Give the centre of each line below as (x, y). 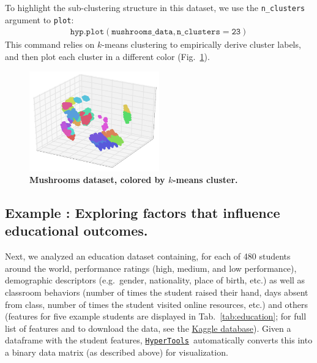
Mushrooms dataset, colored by (97, 180)
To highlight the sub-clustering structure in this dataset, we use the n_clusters (155, 7)
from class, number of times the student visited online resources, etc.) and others (157, 304)
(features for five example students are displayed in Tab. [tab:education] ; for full (156, 316)
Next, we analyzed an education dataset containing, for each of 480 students (148, 256)
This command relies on (50, 44)
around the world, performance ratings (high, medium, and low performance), (151, 268)
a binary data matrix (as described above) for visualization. (117, 352)
